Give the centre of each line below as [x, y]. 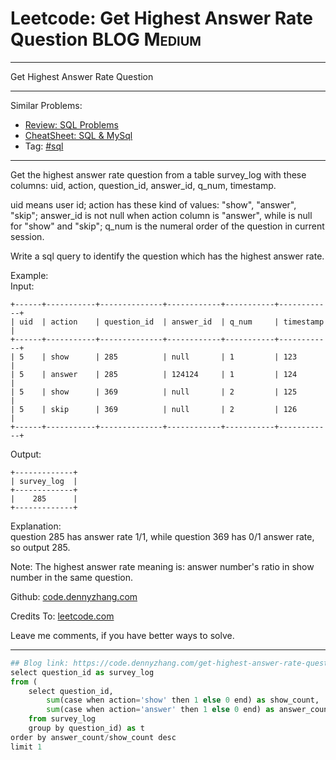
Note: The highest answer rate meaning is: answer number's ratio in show [162, 566]
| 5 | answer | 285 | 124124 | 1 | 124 [154, 374]
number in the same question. [71, 577]
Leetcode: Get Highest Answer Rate [161, 18]
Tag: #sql [44, 146]
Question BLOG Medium [106, 39]
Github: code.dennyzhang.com [74, 596]
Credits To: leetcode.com [62, 616]
